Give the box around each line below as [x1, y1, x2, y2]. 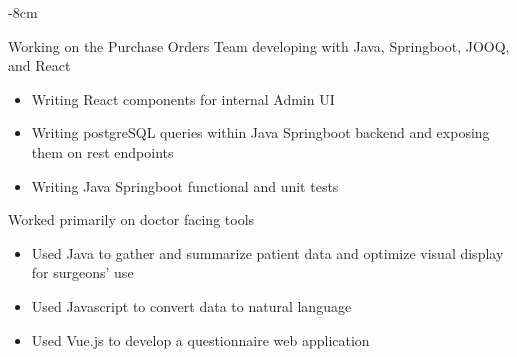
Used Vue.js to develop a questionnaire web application [31, 329, 370, 350]
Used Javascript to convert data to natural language [31, 295, 352, 316]
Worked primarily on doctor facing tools [8, 209, 255, 230]
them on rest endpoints [31, 141, 174, 162]
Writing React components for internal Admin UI [31, 88, 335, 109]
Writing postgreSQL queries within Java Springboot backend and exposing [31, 122, 490, 143]
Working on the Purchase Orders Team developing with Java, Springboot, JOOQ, [8, 35, 510, 56]
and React [8, 55, 71, 76]
